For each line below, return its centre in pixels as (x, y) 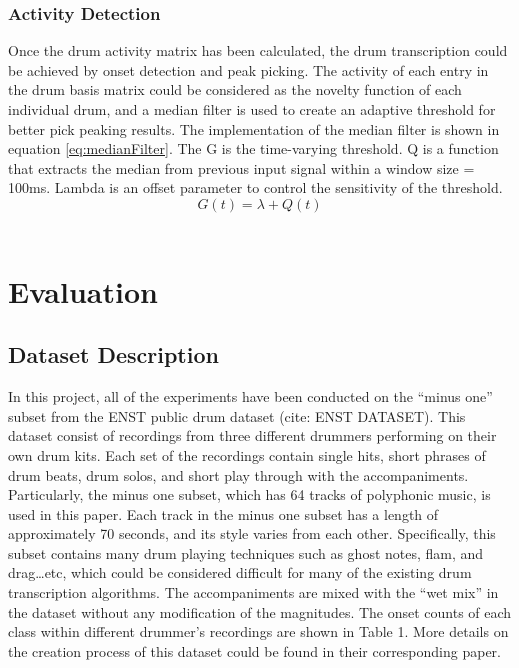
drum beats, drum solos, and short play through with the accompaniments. (238, 474)
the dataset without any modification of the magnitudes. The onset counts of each (260, 611)
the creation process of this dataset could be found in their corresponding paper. (254, 650)
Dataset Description (113, 354)
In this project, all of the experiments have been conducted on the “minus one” (250, 396)
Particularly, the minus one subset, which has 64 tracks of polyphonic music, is (249, 494)
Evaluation (83, 290)
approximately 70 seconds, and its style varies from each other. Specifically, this (252, 533)
